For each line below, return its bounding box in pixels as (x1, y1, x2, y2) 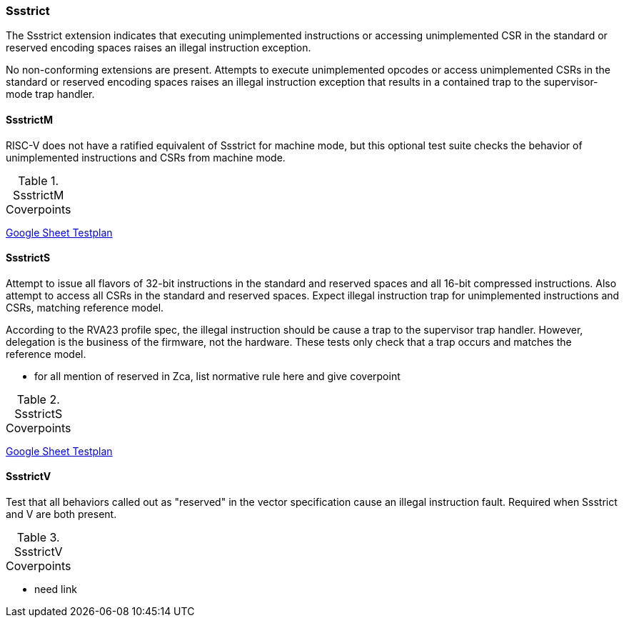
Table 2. (16, 392, 60, 407)
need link (34, 583, 77, 596)
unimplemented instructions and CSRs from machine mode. (6, 151, 286, 164)
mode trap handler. (6, 88, 95, 101)
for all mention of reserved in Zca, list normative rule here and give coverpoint (34, 369, 401, 382)
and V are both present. (6, 508, 117, 521)
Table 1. (18, 173, 59, 188)
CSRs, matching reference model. (6, 301, 164, 314)
